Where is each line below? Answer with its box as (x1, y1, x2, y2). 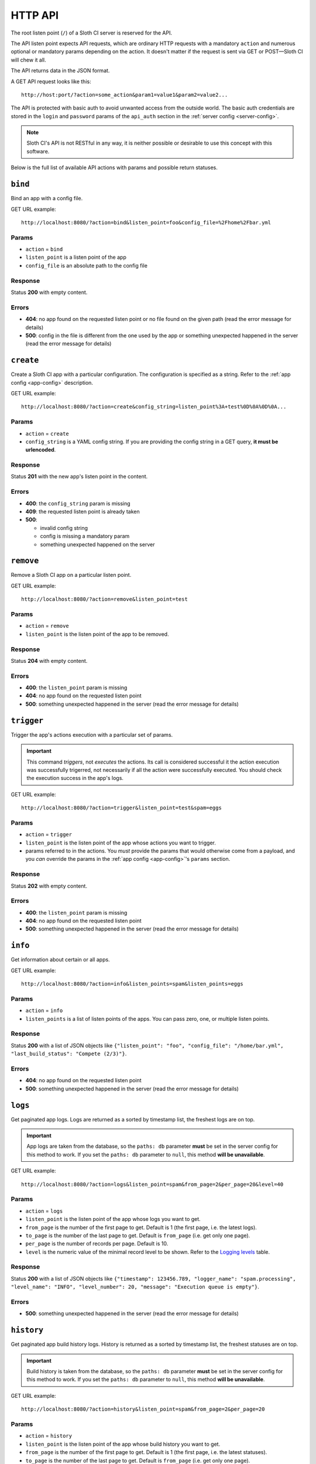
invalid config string (40, 524, 88, 531)
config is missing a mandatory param (40, 533, 130, 540)
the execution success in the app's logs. (26, 775, 124, 782)
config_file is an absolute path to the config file (25, 262, 147, 269)
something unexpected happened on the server (40, 541, 155, 548)
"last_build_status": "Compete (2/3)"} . (11, 1050, 127, 1057)
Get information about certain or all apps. (11, 956, 111, 963)
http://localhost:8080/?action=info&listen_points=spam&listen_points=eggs (21, 981, 243, 987)
